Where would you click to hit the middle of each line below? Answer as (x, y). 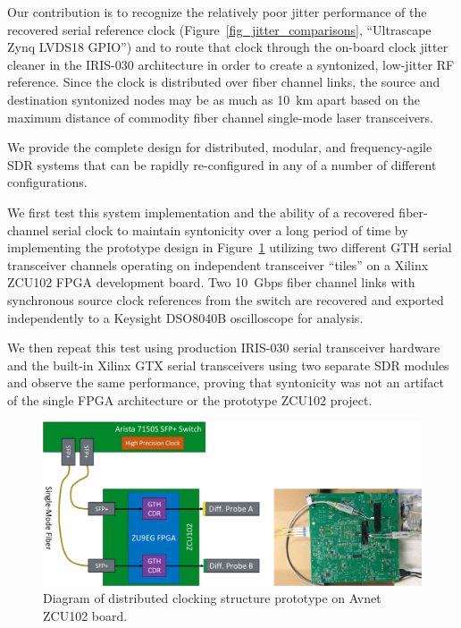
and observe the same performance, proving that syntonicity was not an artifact (226, 382)
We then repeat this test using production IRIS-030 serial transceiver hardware (224, 348)
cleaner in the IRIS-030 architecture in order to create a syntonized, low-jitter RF (231, 64)
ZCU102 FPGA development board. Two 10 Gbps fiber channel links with (211, 282)
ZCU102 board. (85, 616)
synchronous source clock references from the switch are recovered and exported (226, 299)
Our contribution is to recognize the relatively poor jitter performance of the (217, 12)
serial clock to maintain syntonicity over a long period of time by (230, 229)
